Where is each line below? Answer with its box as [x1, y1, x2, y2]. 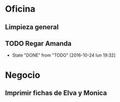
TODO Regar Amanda [5, 39, 72, 47]
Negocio [5, 69, 41, 81]
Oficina [5, 3, 36, 15]
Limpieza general [5, 23, 59, 31]
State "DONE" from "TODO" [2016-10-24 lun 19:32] [12, 52, 116, 58]
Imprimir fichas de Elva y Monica [5, 89, 107, 97]
